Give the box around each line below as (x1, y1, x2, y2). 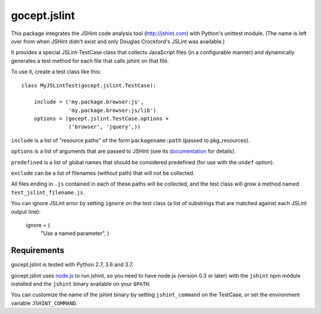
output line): (11, 208, 41, 215)
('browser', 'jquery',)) (68, 124, 141, 130)
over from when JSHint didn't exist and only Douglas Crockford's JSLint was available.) (11, 37, 225, 45)
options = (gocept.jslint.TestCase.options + (33, 115, 169, 122)
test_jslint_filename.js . (11, 189, 85, 196)
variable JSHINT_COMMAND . (11, 299, 78, 306)
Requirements (11, 246, 65, 256)
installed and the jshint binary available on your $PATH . (11, 280, 151, 288)
